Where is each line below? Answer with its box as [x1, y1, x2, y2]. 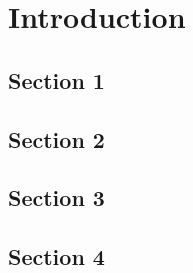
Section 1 [8, 64, 105, 95]
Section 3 [8, 182, 105, 213]
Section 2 [8, 123, 105, 154]
